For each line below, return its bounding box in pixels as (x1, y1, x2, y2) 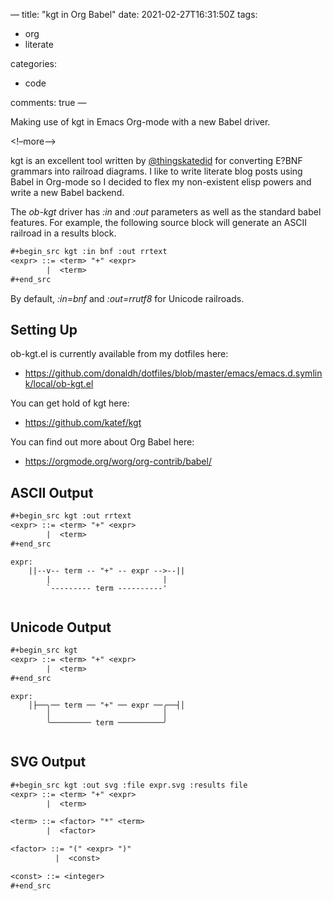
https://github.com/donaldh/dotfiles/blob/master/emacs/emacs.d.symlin (24, 367, 323, 379)
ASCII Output (10, 484, 94, 501)
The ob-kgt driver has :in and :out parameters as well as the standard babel (10, 206, 322, 218)
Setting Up (10, 321, 78, 338)
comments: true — (10, 97, 87, 108)
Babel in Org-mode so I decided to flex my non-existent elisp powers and (10, 176, 312, 188)
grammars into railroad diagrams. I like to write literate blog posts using (10, 165, 303, 177)
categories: (10, 58, 57, 69)
